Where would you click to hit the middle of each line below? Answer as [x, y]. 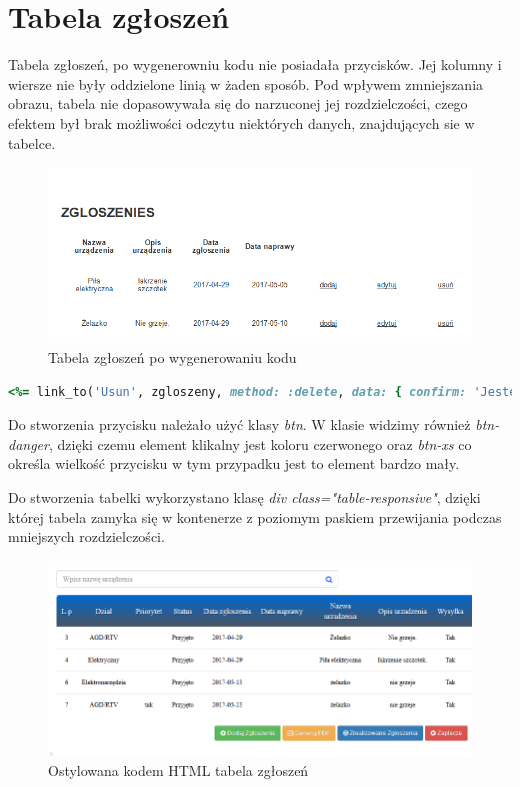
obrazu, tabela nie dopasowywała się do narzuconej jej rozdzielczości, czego [238, 103]
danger [28, 443]
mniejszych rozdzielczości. [86, 536]
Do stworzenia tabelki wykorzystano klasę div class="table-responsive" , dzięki [244, 496]
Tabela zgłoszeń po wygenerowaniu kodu [172, 356]
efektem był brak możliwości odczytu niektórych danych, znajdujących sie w [241, 122]
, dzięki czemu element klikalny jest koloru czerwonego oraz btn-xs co [260, 443]
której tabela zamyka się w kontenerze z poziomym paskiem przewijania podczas [255, 516]
